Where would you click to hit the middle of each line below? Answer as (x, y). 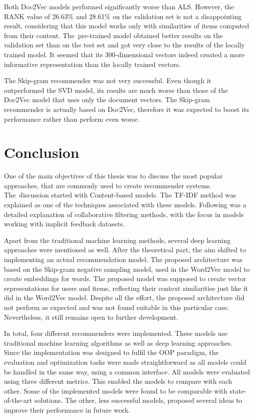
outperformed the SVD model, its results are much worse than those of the (116, 90)
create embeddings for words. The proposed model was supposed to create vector (125, 278)
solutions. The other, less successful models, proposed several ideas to (138, 400)
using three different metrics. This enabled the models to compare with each (118, 381)
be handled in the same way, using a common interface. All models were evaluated (127, 371)
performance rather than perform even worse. (72, 119)
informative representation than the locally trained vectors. (93, 64)
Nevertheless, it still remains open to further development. (91, 317)
